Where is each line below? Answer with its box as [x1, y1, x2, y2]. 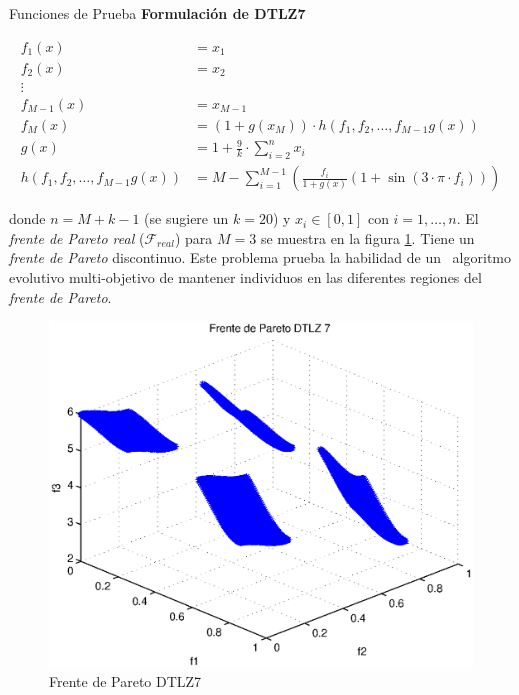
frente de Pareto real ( [9, 227, 145, 248]
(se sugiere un [144, 208, 229, 229]
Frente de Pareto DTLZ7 [49, 671, 202, 692]
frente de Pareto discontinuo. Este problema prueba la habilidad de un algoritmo [9, 247, 512, 268]
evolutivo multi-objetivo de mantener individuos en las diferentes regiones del [9, 266, 482, 287]
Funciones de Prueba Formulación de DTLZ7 [9, 3, 306, 23]
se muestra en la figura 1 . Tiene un [260, 227, 475, 248]
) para [174, 227, 213, 248]
